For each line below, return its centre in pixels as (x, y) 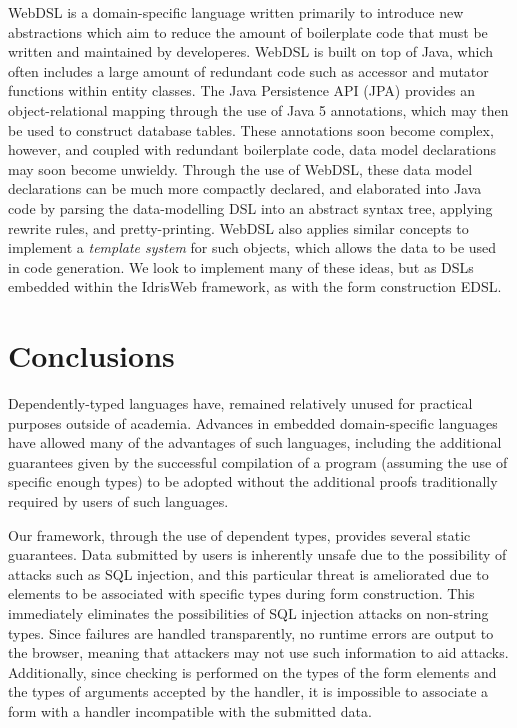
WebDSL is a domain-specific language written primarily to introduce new (236, 12)
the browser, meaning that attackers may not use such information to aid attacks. (258, 652)
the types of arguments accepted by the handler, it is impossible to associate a (248, 691)
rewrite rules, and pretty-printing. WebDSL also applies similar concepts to (238, 227)
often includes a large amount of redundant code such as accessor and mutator (248, 70)
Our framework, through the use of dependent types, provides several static (239, 534)
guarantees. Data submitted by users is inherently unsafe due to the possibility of (257, 554)
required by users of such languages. (118, 501)
